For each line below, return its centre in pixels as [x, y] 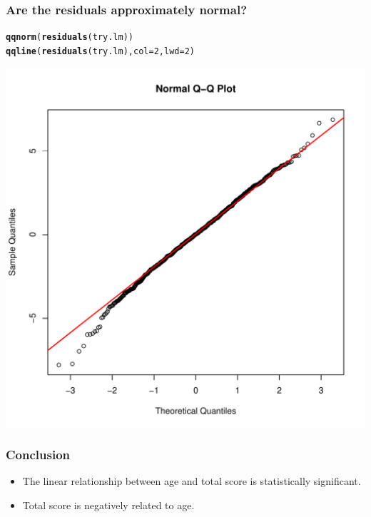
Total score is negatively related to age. [108, 505]
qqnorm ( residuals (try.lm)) [70, 37]
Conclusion [38, 455]
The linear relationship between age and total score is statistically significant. [192, 481]
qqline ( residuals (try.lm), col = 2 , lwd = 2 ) [100, 51]
